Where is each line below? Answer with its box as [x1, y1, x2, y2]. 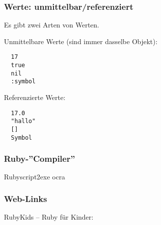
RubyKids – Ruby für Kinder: [4, 212, 94, 222]
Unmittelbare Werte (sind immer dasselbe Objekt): [4, 36, 158, 46]
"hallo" [11, 118, 36, 125]
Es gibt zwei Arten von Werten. [4, 20, 100, 30]
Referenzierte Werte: [4, 92, 66, 102]
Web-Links [4, 192, 47, 204]
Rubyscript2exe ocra [4, 172, 65, 182]
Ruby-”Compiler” [4, 152, 75, 165]
